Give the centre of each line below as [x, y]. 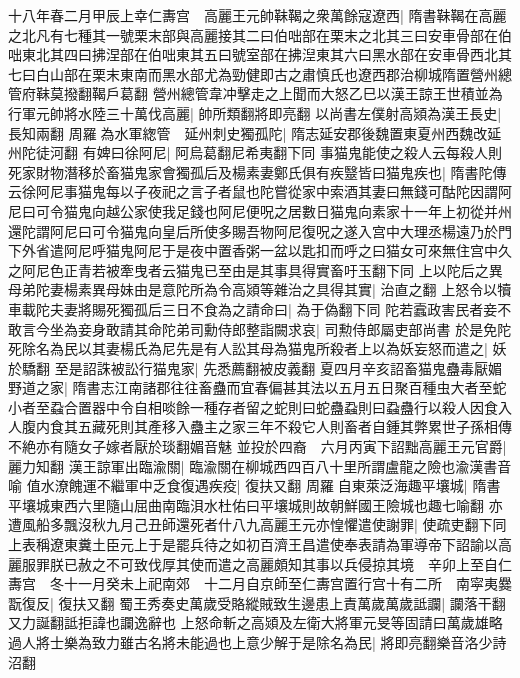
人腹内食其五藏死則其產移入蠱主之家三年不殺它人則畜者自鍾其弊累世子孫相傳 [260, 426]
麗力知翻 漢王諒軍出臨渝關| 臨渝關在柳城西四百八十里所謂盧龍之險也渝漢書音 [260, 465]
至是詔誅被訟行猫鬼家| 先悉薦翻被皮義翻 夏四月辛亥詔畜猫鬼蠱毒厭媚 [278, 367]
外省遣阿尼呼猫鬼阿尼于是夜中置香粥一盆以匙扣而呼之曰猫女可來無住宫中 [259, 250]
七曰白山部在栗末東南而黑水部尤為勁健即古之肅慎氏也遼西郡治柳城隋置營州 [253, 73]
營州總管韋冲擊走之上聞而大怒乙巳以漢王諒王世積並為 [327, 93]
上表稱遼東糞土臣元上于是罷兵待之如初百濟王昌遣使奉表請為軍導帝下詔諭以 [253, 544]
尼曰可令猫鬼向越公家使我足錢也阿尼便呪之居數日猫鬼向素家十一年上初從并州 [260, 210]
